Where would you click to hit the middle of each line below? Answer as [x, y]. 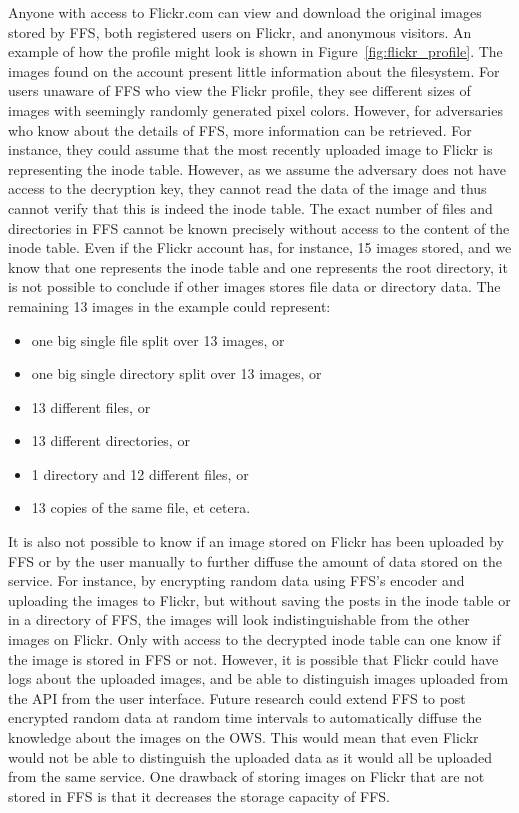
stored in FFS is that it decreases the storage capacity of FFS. [199, 795]
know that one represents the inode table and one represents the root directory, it [258, 266]
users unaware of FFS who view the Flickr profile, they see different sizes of [239, 90]
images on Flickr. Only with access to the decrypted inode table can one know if [254, 639]
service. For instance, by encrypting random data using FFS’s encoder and [236, 580]
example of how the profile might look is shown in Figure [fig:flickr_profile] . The [255, 51]
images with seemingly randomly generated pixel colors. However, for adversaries [255, 109]
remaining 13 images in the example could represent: [169, 305]
